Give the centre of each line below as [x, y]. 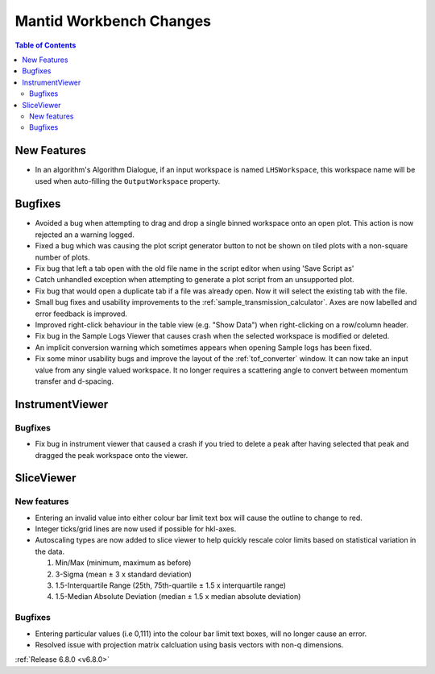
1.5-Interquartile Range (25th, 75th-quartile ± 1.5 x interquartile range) [170, 585]
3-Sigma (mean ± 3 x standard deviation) [124, 574]
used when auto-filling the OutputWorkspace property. [128, 181]
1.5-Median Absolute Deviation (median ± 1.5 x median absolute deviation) [178, 597]
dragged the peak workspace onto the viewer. [112, 455]
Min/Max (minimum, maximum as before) [123, 563]
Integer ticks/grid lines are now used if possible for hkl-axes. [136, 529]
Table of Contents [46, 45]
